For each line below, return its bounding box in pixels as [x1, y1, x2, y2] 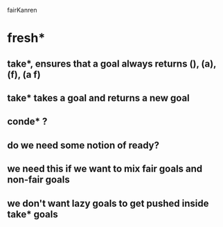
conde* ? [7, 116, 48, 128]
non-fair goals [7, 174, 71, 186]
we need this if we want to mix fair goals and [7, 163, 203, 175]
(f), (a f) [7, 69, 41, 81]
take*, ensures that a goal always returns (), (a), [7, 58, 217, 69]
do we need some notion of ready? [7, 139, 159, 151]
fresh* [7, 31, 46, 46]
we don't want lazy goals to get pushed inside [7, 197, 209, 209]
